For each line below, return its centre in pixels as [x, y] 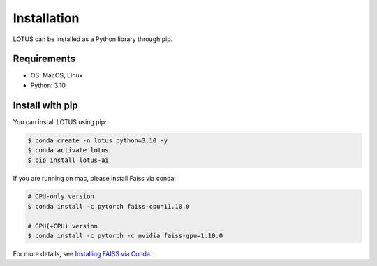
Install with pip [45, 105]
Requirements [44, 59]
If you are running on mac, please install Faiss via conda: [95, 178]
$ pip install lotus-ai [68, 160]
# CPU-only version [61, 197]
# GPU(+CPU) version [62, 226]
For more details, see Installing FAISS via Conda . [82, 254]
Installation [46, 18]
